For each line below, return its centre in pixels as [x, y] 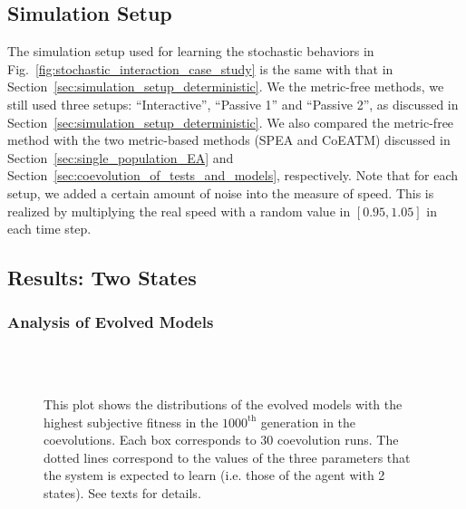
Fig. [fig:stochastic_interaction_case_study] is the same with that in [200, 68]
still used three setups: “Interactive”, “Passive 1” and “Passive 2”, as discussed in [233, 104]
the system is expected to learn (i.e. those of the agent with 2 [214, 475]
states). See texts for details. [122, 492]
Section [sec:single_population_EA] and [121, 157]
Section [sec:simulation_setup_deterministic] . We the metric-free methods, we [226, 86]
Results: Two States [102, 278]
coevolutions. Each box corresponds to [150, 440]
